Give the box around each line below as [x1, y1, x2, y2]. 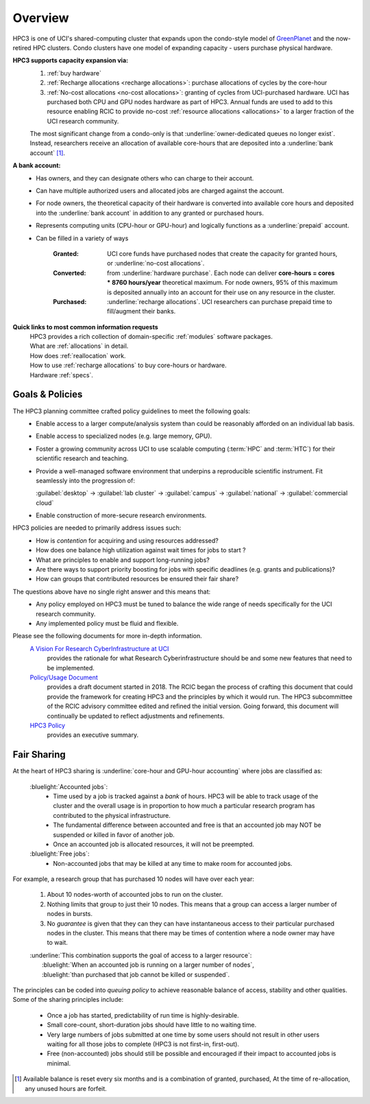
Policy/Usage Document [29, 673, 99, 681]
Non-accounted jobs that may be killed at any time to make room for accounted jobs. [53, 859, 293, 867]
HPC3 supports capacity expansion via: [12, 56, 129, 64]
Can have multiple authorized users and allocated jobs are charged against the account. [36, 187, 284, 195]
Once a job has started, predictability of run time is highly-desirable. [47, 1011, 239, 1019]
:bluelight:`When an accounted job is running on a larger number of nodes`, [42, 961, 255, 969]
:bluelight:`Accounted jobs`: [29, 782, 108, 790]
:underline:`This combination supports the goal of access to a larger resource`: [29, 951, 252, 959]
